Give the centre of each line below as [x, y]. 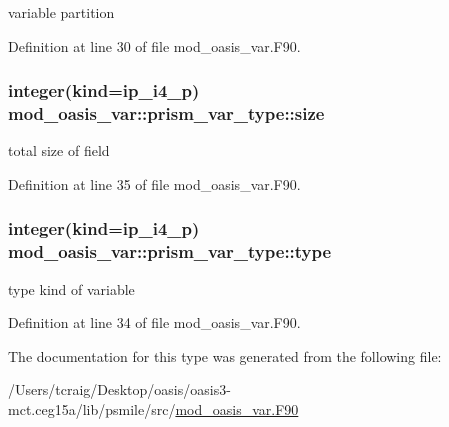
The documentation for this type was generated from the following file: [225, 355]
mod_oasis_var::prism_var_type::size [166, 113]
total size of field [59, 150]
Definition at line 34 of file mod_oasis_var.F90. [154, 322]
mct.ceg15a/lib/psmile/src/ [92, 409]
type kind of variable [71, 288]
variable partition [61, 12]
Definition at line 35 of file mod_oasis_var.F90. [154, 183]
